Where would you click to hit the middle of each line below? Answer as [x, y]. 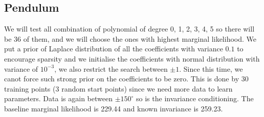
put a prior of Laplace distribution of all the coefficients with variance [114, 49]
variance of [21, 68]
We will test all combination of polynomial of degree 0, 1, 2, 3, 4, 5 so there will [129, 29]
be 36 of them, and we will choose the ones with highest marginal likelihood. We [130, 38]
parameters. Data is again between [58, 98]
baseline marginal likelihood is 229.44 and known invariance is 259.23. [114, 108]
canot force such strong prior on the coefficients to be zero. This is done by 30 [126, 79]
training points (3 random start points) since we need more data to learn [118, 88]
